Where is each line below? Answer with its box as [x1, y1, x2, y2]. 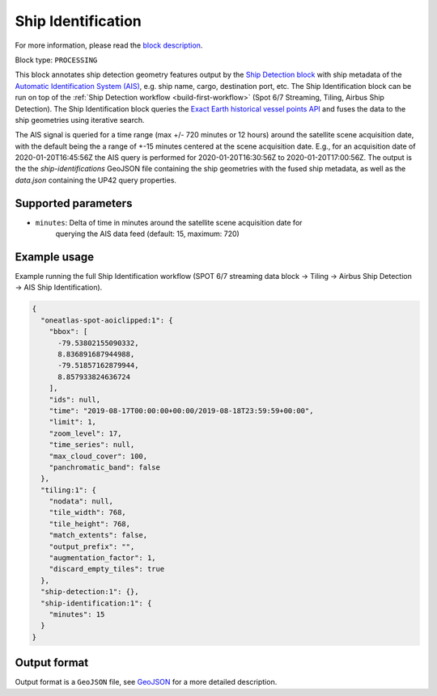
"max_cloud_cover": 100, [49, 451, 148, 461]
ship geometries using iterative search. [15, 115, 145, 124]
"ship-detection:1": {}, [40, 587, 139, 597]
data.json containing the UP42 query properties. [15, 175, 177, 185]
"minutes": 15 [49, 610, 105, 618]
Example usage [15, 250, 95, 264]
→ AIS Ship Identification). [15, 283, 103, 293]
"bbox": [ [49, 327, 88, 336]
